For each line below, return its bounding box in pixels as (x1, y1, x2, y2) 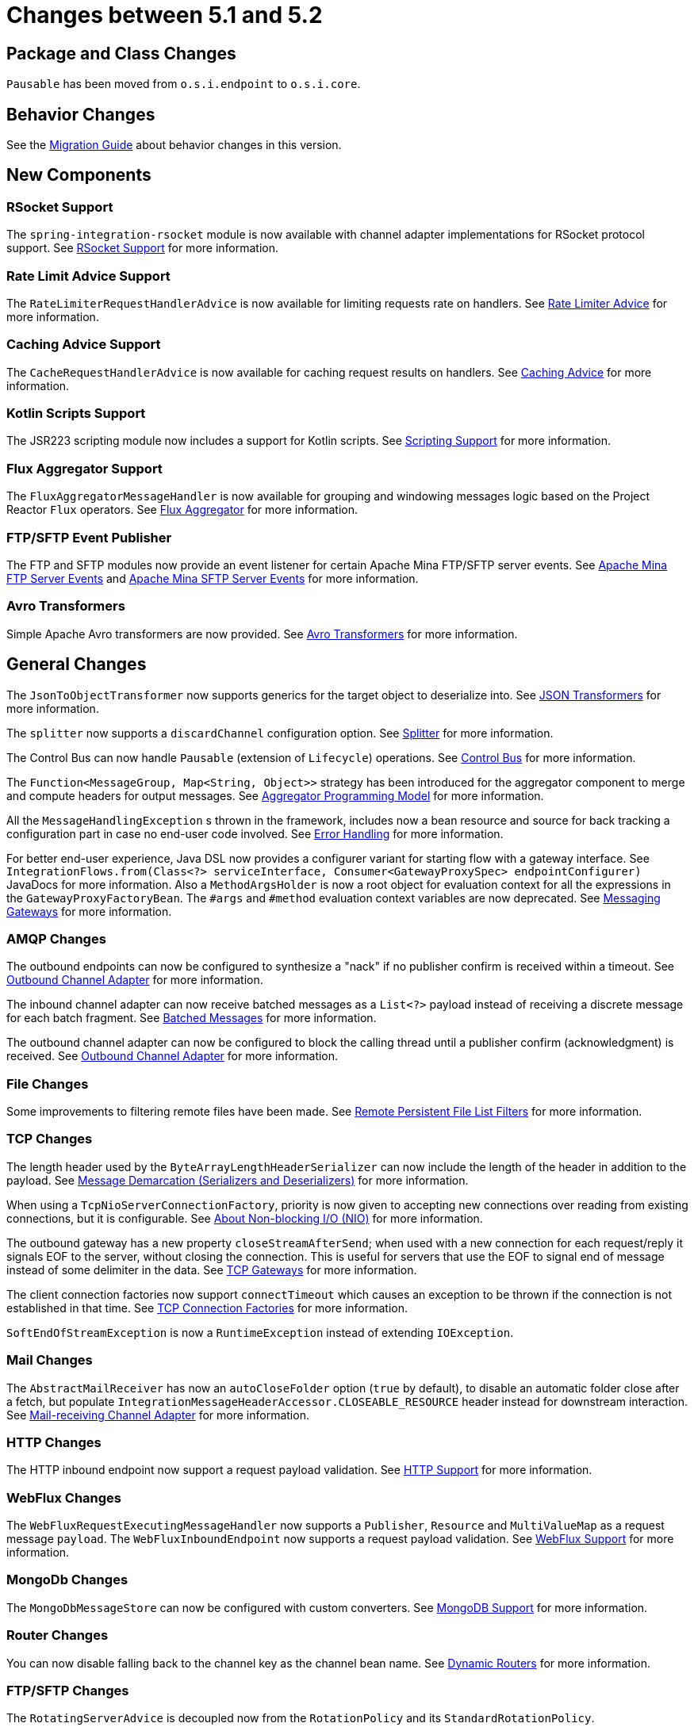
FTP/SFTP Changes (6, 1682, 129, 1698)
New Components (6, 165, 151, 186)
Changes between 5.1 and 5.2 (6, 2, 323, 29)
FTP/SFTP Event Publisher (6, 529, 172, 546)
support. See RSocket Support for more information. (6, 241, 279, 255)
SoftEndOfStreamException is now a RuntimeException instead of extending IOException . (6, 1325, 514, 1339)
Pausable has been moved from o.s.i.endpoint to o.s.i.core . (6, 77, 361, 91)
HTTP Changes (6, 1434, 102, 1450)
